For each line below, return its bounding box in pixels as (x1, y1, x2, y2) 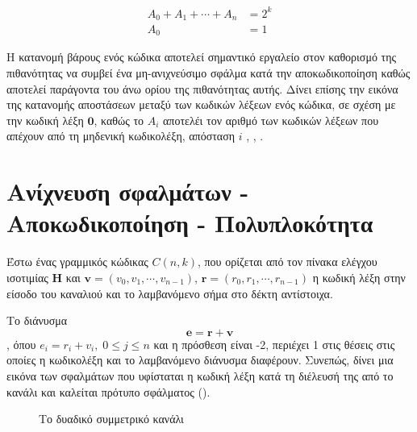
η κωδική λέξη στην (312, 268, 406, 285)
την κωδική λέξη (6, 111, 84, 128)
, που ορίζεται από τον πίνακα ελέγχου (197, 253, 377, 270)
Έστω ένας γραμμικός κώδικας (6, 253, 148, 270)
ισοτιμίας (6, 268, 48, 285)
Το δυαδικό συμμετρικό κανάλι (39, 410, 184, 427)
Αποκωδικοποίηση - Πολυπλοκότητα (6, 206, 373, 239)
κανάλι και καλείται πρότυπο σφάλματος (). (6, 383, 211, 400)
